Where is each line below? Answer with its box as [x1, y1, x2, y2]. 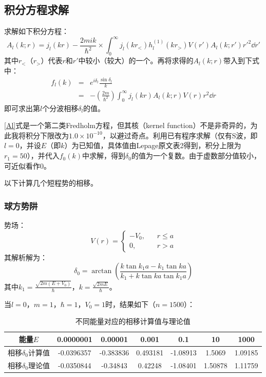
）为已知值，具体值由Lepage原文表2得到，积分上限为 [64, 140, 241, 151]
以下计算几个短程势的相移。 [4, 177, 98, 188]
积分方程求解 [4, 2, 69, 17]
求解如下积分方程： [4, 26, 69, 37]
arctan [91, 267, 112, 275]
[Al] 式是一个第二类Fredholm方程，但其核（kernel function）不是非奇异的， [4, 120, 251, 131]
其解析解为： [4, 252, 47, 262]
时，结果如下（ [105, 298, 156, 309]
